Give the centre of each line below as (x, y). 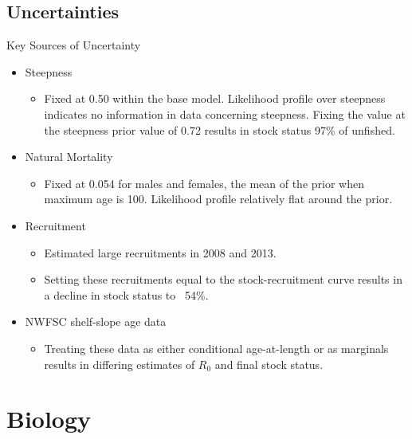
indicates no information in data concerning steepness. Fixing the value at (225, 114)
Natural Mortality (69, 157)
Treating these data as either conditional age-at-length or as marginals (216, 348)
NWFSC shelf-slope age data (96, 321)
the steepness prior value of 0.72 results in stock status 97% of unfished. (220, 129)
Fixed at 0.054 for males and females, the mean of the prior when (204, 183)
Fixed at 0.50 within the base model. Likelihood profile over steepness (215, 98)
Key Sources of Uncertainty (74, 45)
